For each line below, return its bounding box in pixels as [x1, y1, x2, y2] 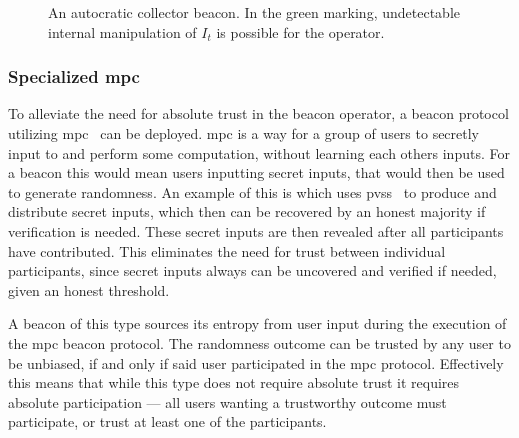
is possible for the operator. [216, 21, 385, 42]
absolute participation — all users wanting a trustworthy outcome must [8, 391, 447, 412]
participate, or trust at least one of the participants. [8, 411, 327, 432]
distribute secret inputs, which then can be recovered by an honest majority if [8, 201, 486, 222]
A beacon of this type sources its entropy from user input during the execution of [8, 313, 507, 334]
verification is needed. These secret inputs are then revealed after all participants [8, 220, 504, 241]
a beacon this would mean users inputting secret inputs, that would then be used [8, 162, 505, 183]
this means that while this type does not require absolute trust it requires [8, 372, 460, 393]
